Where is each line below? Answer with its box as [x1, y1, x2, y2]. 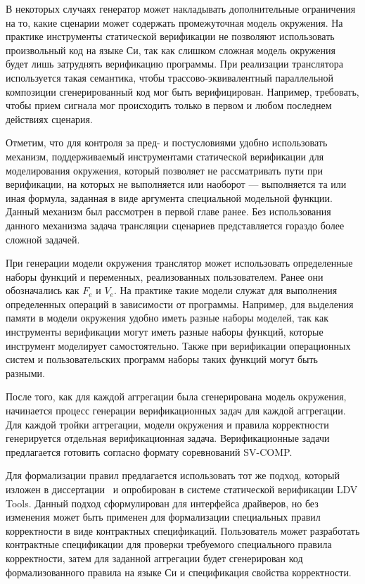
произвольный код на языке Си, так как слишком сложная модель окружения [6, 42, 335, 57]
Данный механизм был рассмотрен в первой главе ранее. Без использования [6, 204, 331, 219]
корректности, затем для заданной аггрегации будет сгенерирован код [6, 550, 303, 565]
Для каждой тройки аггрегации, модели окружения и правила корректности [6, 417, 329, 431]
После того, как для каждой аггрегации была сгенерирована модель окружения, [6, 389, 347, 404]
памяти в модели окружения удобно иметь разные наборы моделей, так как [6, 310, 328, 325]
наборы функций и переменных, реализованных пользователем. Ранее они [6, 269, 324, 284]
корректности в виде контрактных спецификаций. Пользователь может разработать [6, 523, 360, 538]
